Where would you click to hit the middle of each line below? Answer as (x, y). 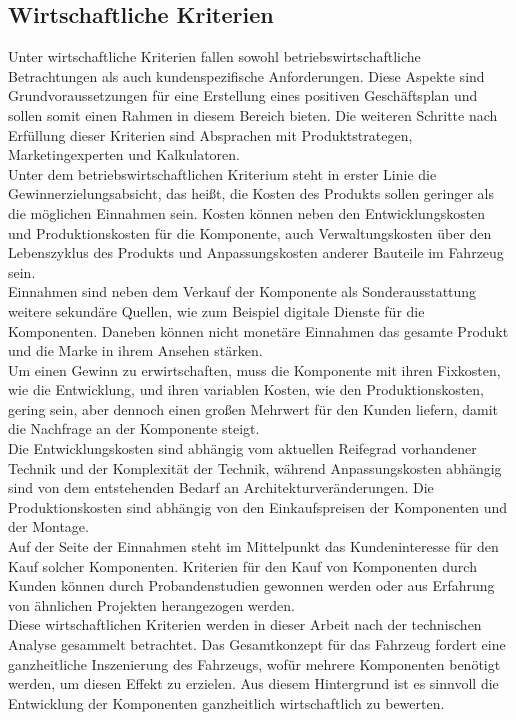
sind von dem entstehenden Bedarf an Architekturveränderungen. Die (221, 487)
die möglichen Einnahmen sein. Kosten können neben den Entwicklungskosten (247, 212)
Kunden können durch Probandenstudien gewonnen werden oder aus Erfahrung (251, 585)
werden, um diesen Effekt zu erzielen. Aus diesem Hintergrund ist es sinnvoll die (253, 683)
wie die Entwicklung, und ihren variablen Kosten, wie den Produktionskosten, (246, 389)
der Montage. (48, 526)
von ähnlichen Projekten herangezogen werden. (151, 604)
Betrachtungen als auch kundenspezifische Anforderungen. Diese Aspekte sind (246, 75)
